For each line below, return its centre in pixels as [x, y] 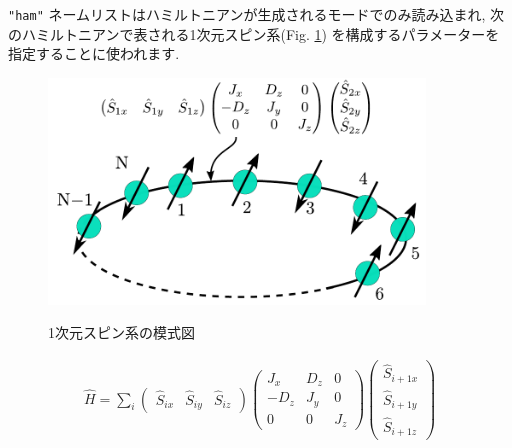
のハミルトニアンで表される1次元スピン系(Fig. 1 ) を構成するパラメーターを [254, 33]
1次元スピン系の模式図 [121, 332]
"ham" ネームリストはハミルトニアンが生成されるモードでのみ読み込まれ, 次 [256, 14]
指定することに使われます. [94, 53]
